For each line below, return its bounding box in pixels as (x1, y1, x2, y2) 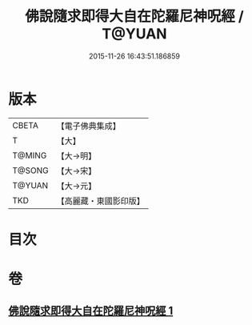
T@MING (12, 150, 47, 161)
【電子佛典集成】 (56, 120, 122, 131)
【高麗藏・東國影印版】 (56, 195, 146, 207)
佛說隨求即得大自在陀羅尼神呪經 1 (8, 304, 174, 318)
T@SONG (12, 165, 50, 176)
